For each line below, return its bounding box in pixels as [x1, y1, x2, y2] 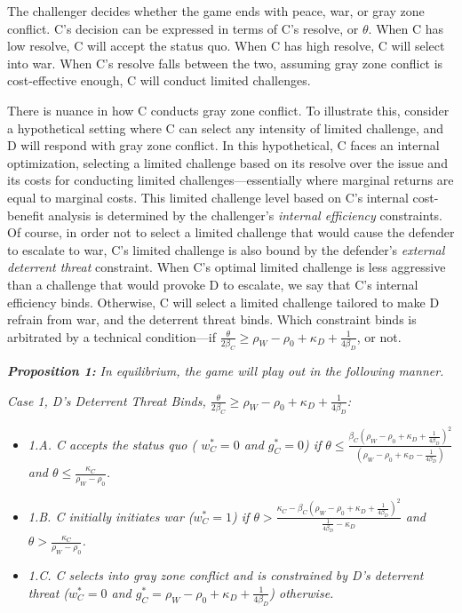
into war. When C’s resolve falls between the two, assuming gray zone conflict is [7, 53, 443, 72]
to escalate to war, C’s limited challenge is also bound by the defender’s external [7, 240, 445, 259]
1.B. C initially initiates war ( [28, 506, 194, 525]
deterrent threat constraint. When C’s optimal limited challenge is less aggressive [7, 258, 446, 276]
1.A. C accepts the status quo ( [28, 434, 197, 453]
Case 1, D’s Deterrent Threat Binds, [7, 391, 206, 410]
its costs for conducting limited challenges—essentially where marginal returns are [7, 171, 454, 189]
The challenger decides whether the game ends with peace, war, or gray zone [7, 2, 425, 20]
